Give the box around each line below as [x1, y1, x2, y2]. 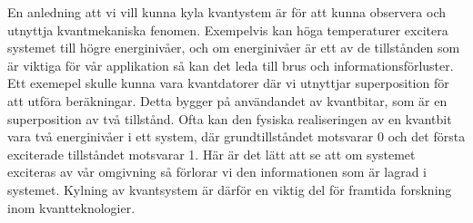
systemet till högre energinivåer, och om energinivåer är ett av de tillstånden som [7, 38, 460, 57]
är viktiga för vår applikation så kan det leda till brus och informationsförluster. [7, 55, 454, 74]
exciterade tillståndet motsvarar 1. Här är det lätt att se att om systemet [7, 144, 416, 163]
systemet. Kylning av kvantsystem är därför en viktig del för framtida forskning [7, 179, 452, 199]
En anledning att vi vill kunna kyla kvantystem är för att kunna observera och [7, 3, 447, 21]
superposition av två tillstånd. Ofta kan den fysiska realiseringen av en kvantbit [7, 109, 452, 128]
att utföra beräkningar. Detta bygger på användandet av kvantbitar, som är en [7, 91, 448, 110]
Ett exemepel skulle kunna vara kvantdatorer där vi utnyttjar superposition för [7, 73, 449, 92]
